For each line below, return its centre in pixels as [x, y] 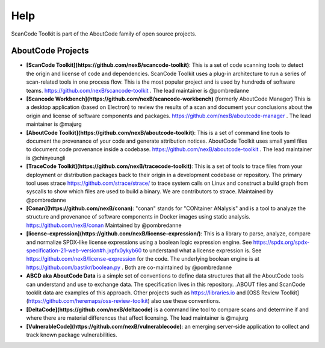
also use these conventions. [186, 301]
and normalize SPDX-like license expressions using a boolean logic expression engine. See [139, 242]
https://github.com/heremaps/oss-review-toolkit [88, 301]
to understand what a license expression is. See [202, 250]
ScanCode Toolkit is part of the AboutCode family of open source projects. [104, 34]
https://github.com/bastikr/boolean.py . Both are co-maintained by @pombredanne [129, 267]
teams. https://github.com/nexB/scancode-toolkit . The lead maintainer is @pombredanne [138, 90]
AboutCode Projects [50, 51]
